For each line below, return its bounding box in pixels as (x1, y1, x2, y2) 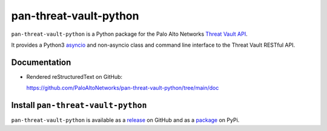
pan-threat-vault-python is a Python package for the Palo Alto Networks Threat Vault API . (11, 30, 248, 38)
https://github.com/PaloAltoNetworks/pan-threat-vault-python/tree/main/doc (26, 84, 219, 92)
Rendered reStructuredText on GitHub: (26, 73, 123, 80)
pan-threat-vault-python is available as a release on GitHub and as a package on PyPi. (11, 116, 240, 124)
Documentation (11, 57, 71, 67)
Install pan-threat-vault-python (11, 100, 147, 110)
